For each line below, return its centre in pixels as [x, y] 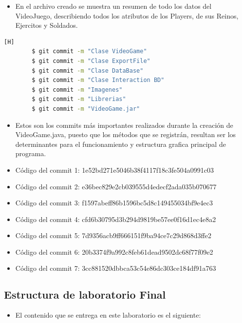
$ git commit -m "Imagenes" [77, 90]
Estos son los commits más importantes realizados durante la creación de [124, 125]
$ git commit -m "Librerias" [79, 99]
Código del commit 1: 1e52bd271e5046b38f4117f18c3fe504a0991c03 [114, 170]
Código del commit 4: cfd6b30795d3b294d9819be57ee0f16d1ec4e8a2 [116, 219]
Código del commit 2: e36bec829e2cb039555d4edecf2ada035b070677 [116, 186]
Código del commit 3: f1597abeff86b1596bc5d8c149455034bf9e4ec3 [114, 203]
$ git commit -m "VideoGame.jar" [86, 109]
